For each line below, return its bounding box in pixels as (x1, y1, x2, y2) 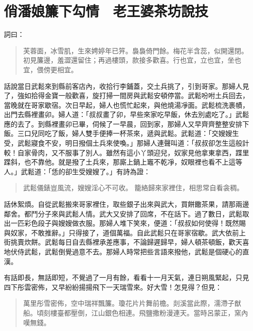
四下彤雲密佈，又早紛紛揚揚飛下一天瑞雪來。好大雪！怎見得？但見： (4, 281, 222, 292)
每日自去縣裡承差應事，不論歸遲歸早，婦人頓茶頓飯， (58, 237, 229, 247)
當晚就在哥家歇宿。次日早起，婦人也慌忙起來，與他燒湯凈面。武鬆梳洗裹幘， (4, 99, 249, 110)
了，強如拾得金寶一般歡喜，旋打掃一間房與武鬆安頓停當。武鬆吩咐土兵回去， (4, 90, 249, 100)
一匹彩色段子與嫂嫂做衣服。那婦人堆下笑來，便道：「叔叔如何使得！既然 (10, 218, 239, 228)
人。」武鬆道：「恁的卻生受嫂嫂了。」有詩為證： (4, 166, 150, 176)
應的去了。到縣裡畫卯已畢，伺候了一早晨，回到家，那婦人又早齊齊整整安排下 (4, 118, 249, 129)
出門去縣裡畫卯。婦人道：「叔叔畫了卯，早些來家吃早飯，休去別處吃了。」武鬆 (4, 109, 249, 119)
